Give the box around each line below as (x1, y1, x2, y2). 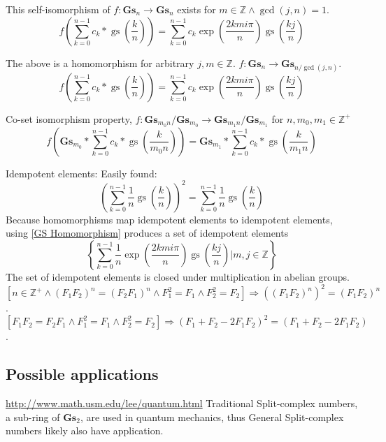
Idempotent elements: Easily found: (6, 165, 157, 180)
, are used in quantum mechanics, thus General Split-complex (80, 409, 344, 424)
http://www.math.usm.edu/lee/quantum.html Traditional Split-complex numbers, (6, 395, 358, 410)
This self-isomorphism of (6, 2, 110, 16)
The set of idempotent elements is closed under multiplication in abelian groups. (6, 269, 350, 283)
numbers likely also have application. (6, 423, 164, 438)
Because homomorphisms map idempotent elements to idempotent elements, (6, 212, 333, 226)
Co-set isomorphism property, (6, 111, 132, 126)
